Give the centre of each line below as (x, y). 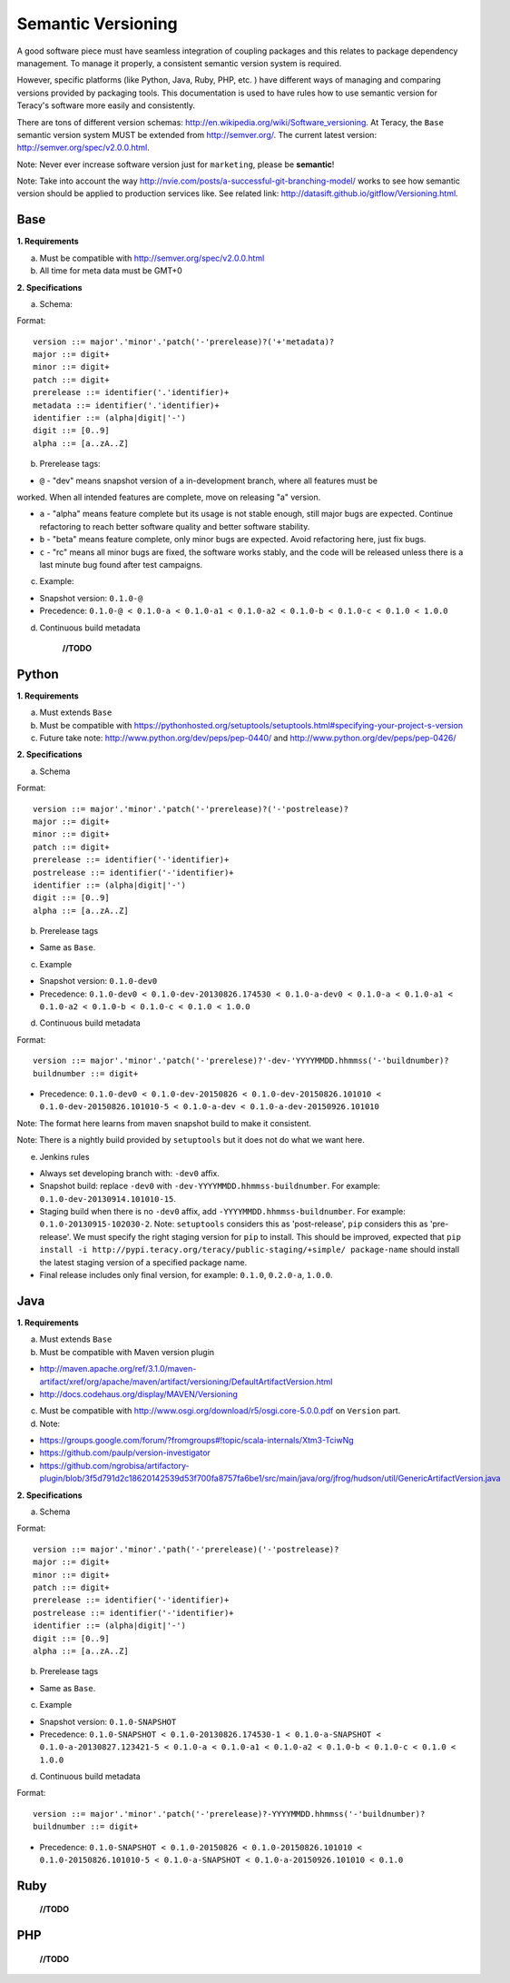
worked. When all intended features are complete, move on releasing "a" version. (169, 497)
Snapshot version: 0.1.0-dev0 (98, 981)
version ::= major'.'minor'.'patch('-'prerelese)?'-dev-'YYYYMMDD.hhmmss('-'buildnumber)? (241, 1061)
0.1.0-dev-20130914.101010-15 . (108, 1198)
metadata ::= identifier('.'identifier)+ (126, 405)
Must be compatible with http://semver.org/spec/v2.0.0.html (152, 258)
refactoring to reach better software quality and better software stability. (175, 526)
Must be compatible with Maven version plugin (127, 1352)
